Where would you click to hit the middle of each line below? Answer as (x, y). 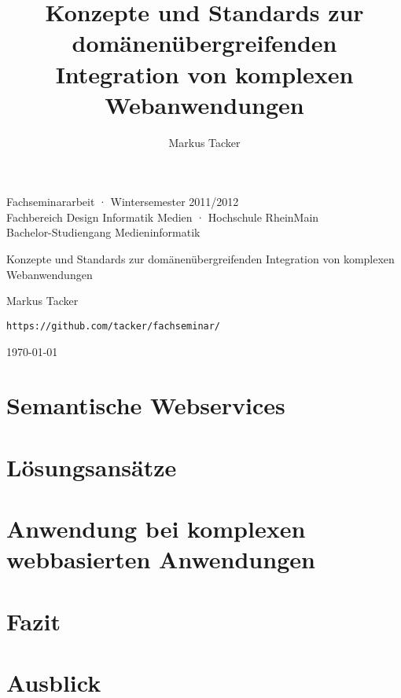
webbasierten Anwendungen (161, 559)
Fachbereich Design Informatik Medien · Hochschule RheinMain (163, 217)
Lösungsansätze (92, 467)
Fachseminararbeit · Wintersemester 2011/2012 (123, 202)
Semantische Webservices (146, 405)
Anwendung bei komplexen (156, 529)
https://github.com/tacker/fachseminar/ (114, 326)
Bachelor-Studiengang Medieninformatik (103, 232)
